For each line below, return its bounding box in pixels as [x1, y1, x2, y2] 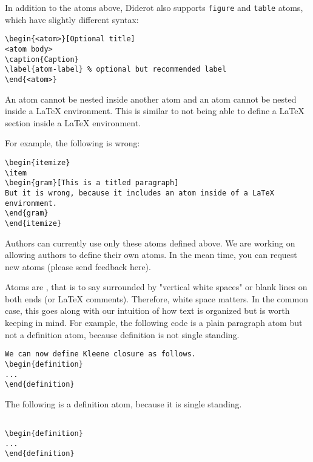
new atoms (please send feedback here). [5, 260, 151, 273]
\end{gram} [5, 209, 49, 218]
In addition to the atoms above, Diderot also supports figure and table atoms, [5, 1, 303, 13]
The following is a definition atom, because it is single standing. [5, 397, 242, 410]
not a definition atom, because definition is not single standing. [5, 328, 240, 341]
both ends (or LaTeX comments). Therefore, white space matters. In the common [5, 292, 308, 305]
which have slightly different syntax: [5, 13, 139, 25]
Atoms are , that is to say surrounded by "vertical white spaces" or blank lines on [5, 280, 308, 293]
